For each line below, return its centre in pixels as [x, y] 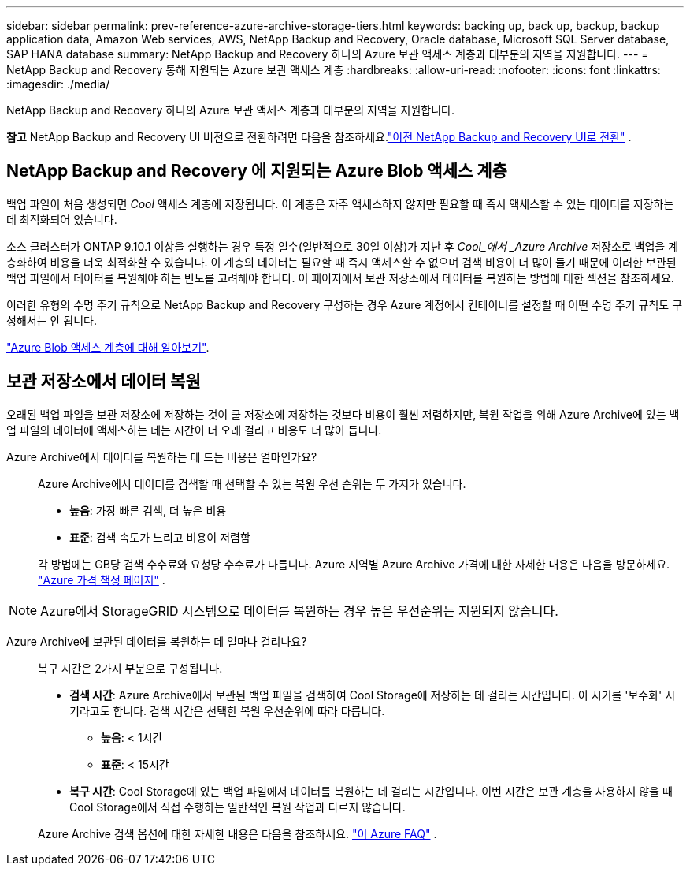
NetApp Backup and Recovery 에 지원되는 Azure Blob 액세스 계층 [257, 171]
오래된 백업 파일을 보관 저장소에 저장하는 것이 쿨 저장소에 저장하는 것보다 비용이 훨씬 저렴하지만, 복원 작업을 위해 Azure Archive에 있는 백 [343, 414]
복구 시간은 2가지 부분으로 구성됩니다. [130, 668]
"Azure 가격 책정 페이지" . [102, 579]
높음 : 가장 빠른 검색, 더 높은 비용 [148, 510]
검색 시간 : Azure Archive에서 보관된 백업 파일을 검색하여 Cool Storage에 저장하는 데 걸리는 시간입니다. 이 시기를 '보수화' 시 [373, 695]
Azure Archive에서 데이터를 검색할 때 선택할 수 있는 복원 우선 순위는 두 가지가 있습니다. [252, 483]
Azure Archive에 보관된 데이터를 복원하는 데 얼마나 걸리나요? [157, 641]
